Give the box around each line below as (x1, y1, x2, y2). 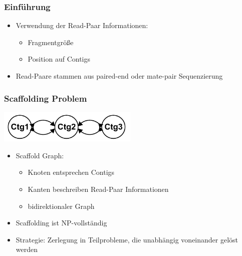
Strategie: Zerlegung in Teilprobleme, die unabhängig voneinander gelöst (16, 234, 238, 244)
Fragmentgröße (28, 37, 74, 47)
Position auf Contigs (28, 54, 91, 64)
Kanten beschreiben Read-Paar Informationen (28, 184, 169, 194)
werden (16, 244, 38, 254)
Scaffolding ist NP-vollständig (16, 217, 107, 228)
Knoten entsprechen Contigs (28, 167, 115, 177)
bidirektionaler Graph (28, 200, 95, 211)
